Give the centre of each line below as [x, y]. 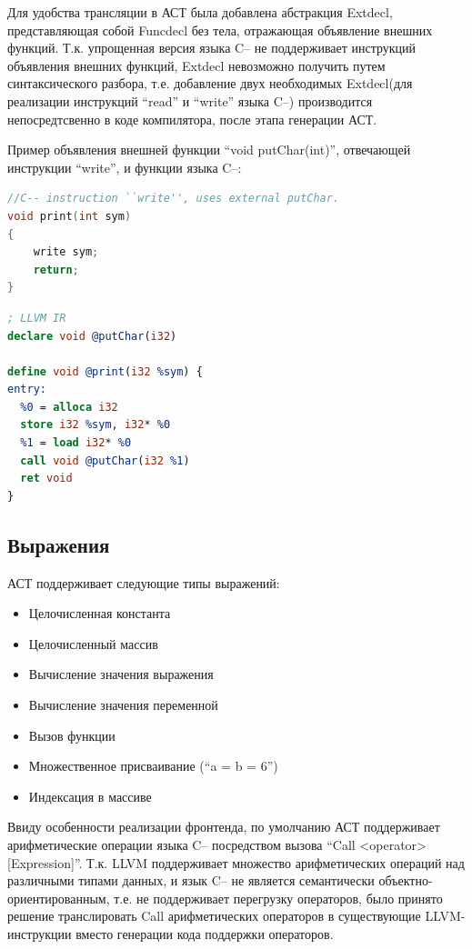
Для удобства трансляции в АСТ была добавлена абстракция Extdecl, [200, 12]
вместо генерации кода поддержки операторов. [205, 933]
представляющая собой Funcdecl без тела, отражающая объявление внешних [220, 30]
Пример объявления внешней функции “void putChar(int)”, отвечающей [209, 150]
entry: [27, 390]
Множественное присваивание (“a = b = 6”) [153, 766]
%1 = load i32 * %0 [76, 443]
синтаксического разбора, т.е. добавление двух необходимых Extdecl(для [210, 83]
